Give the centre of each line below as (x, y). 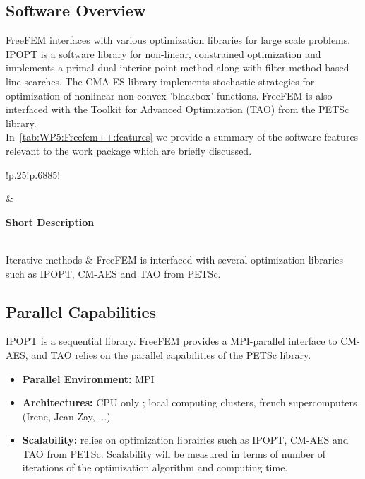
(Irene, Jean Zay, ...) (66, 416)
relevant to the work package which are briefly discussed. (129, 150)
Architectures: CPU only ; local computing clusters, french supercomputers (190, 402)
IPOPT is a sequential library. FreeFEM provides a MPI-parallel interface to (172, 341)
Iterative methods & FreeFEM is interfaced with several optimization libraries (174, 259)
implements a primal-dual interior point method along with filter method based (178, 67)
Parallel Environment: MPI (88, 378)
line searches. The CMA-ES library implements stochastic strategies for (160, 81)
